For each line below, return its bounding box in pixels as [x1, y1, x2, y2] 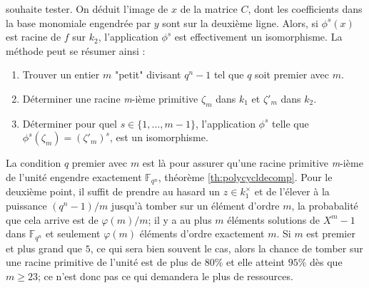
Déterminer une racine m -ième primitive [22, 91, 198, 106]
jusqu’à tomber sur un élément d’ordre [111, 198, 280, 212]
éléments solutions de [227, 212, 320, 227]
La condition [6, 155, 61, 170]
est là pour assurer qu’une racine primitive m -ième [142, 155, 363, 170]
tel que [213, 67, 244, 82]
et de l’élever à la [254, 184, 330, 199]
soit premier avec [255, 67, 330, 82]
